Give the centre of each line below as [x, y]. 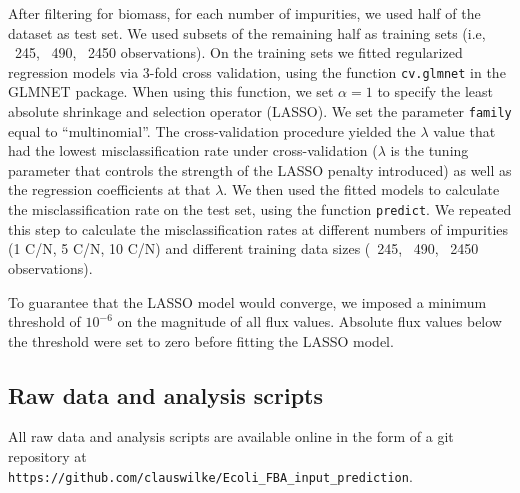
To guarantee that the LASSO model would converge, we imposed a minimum [247, 301]
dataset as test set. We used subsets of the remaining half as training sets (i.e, [247, 32]
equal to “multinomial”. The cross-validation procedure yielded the [212, 130]
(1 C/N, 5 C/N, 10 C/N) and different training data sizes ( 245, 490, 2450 [243, 248]
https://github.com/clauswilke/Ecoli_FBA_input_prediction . [210, 475]
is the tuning [429, 150]
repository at [47, 456]
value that [464, 130]
